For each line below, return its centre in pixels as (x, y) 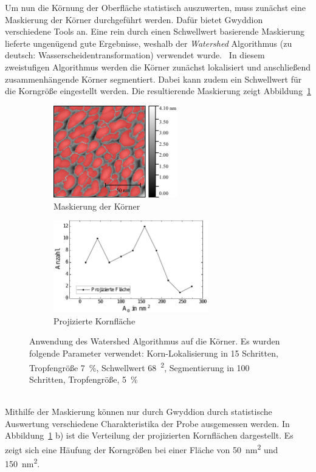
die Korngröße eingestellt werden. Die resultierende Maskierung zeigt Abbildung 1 (158, 91)
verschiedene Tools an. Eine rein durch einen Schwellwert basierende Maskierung (155, 31)
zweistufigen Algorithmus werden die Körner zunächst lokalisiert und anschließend (158, 67)
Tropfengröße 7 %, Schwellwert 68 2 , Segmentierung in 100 (139, 366)
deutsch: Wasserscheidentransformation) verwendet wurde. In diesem (135, 55)
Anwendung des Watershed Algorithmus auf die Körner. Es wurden (155, 341)
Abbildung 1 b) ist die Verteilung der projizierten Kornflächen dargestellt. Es (149, 435)
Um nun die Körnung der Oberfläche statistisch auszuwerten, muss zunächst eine (155, 7)
